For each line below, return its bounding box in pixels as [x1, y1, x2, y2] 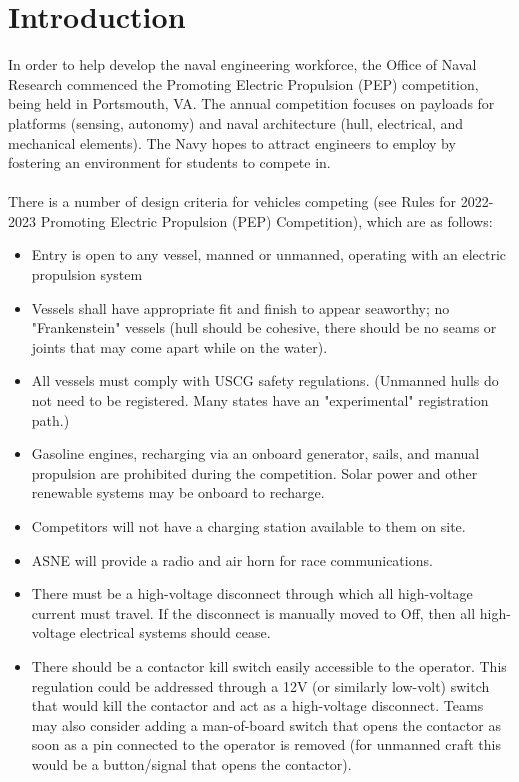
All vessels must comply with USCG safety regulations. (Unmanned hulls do [31, 370, 499, 391]
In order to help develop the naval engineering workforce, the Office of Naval [8, 54, 477, 75]
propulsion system [31, 264, 143, 285]
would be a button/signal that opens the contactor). [31, 753, 352, 774]
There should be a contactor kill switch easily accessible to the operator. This [31, 655, 507, 676]
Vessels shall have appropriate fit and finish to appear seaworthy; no [31, 297, 450, 318]
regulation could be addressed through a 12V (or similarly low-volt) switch [31, 675, 490, 696]
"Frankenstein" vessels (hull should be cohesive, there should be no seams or [31, 317, 497, 338]
